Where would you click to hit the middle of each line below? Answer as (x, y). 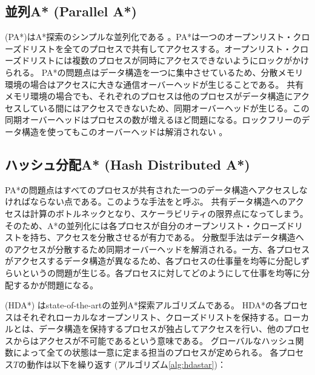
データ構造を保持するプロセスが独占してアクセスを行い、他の (161, 329)
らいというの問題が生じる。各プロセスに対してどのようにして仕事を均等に (153, 272)
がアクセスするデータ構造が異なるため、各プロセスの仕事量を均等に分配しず (157, 261)
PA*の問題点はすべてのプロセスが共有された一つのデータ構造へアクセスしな (156, 189)
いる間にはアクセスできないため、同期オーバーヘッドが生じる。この (174, 108)
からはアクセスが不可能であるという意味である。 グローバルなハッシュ (154, 340)
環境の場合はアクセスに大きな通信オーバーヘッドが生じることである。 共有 (154, 84)
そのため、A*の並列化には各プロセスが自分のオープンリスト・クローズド (150, 225)
